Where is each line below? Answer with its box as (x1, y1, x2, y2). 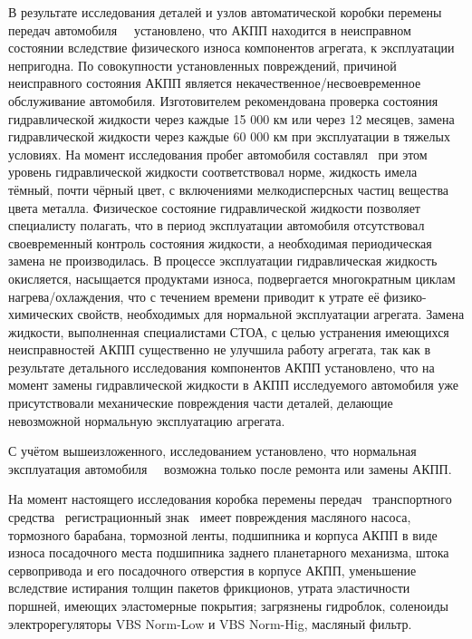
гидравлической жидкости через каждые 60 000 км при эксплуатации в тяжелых (8, 127, 450, 146)
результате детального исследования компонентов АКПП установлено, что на (8, 357, 435, 376)
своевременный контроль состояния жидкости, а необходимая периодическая (8, 233, 432, 252)
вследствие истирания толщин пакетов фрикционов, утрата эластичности (8, 578, 410, 597)
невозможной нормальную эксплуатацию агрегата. (8, 411, 285, 430)
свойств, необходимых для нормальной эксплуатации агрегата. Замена (77, 305, 465, 324)
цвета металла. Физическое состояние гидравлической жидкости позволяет (8, 198, 420, 217)
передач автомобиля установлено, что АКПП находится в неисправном (8, 20, 411, 39)
